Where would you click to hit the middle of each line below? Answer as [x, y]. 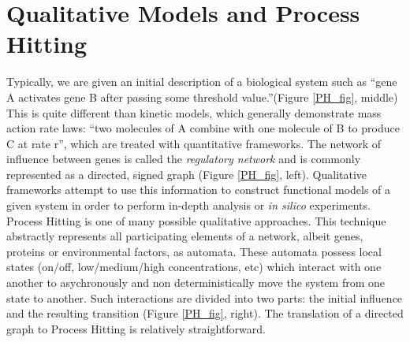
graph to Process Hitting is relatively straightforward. [136, 328]
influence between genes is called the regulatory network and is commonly [184, 159]
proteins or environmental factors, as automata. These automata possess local [194, 251]
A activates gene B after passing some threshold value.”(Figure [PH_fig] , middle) [202, 97]
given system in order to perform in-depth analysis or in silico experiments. [188, 205]
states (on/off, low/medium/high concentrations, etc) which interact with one [194, 267]
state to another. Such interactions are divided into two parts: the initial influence [205, 297]
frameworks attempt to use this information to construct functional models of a [199, 190]
